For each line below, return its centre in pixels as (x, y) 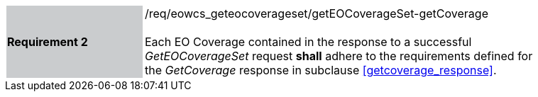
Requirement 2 (48, 42)
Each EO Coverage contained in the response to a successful (308, 42)
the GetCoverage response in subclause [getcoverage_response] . (321, 70)
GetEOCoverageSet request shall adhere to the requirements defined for (339, 56)
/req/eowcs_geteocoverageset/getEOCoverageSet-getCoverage (317, 13)
